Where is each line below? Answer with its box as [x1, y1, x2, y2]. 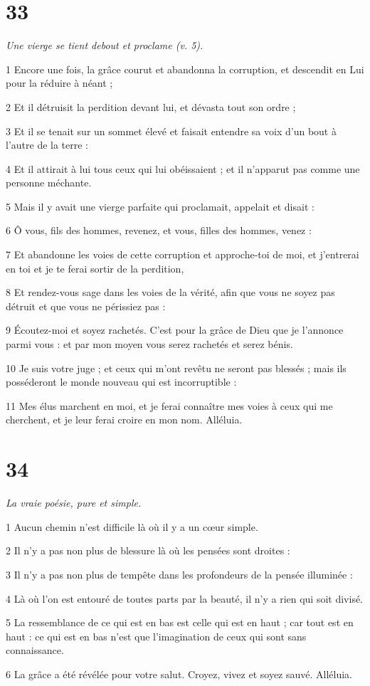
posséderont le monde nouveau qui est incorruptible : [6, 374, 237, 389]
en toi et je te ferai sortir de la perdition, [6, 260, 184, 275]
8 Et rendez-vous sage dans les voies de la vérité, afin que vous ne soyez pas [6, 285, 335, 300]
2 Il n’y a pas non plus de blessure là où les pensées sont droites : [6, 543, 290, 558]
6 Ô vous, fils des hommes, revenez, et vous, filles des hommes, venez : [6, 223, 312, 238]
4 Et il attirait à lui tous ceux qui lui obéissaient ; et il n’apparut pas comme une [6, 161, 360, 176]
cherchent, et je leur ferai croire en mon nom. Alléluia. [6, 412, 243, 427]
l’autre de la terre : [6, 137, 89, 152]
